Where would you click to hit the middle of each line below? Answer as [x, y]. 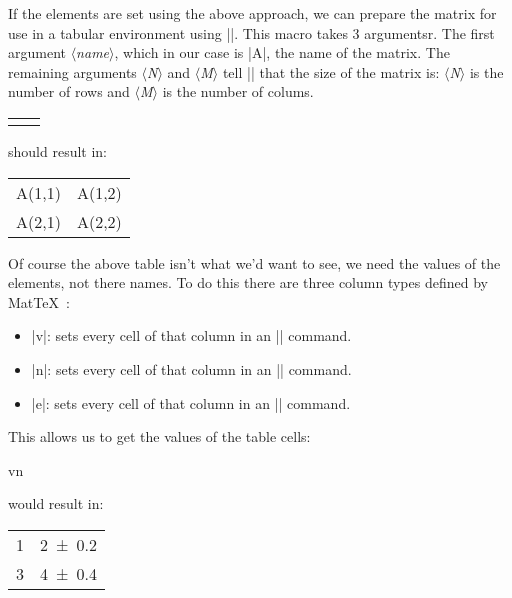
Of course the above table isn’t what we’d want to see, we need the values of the [254, 262]
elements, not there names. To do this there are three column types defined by [248, 282]
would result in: [56, 503]
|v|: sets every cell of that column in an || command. [191, 335]
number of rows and [69, 91]
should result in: [57, 150]
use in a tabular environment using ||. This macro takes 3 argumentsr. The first [251, 32]
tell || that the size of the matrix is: [331, 71]
